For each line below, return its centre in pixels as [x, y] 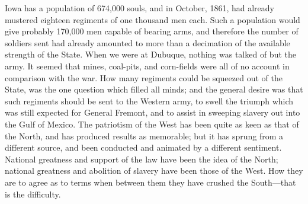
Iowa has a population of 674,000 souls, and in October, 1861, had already [139, 8]
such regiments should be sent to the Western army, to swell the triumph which [149, 101]
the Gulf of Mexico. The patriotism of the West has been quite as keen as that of [152, 124]
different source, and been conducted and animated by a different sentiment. [143, 147]
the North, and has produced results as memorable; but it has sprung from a [144, 136]
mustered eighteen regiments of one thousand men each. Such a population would [153, 19]
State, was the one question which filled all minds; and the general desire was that [154, 89]
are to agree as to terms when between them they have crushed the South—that [150, 182]
